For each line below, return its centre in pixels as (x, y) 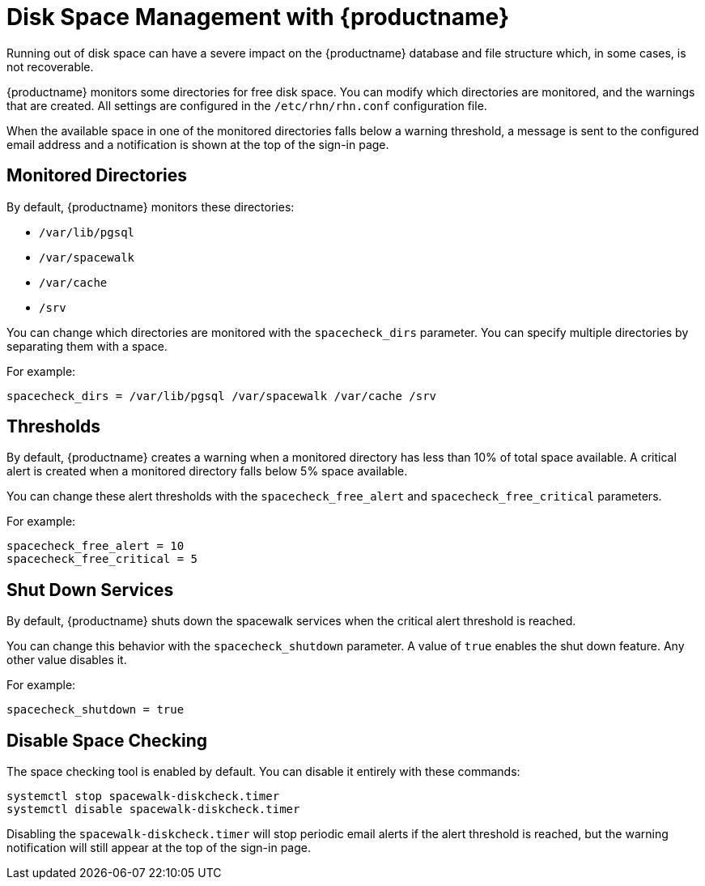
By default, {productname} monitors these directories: (151, 207)
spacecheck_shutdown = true (96, 710)
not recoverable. (50, 66)
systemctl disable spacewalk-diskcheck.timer (153, 809)
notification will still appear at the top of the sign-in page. (159, 848)
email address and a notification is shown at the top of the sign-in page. (198, 144)
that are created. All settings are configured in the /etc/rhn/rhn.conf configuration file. (247, 105)
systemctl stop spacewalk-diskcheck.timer (143, 797)
